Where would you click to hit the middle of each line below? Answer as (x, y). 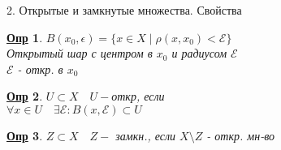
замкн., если (146, 135)
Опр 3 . (25, 135)
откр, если (138, 96)
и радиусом (199, 53)
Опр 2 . (25, 96)
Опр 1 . (25, 37)
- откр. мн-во (241, 135)
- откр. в (40, 69)
